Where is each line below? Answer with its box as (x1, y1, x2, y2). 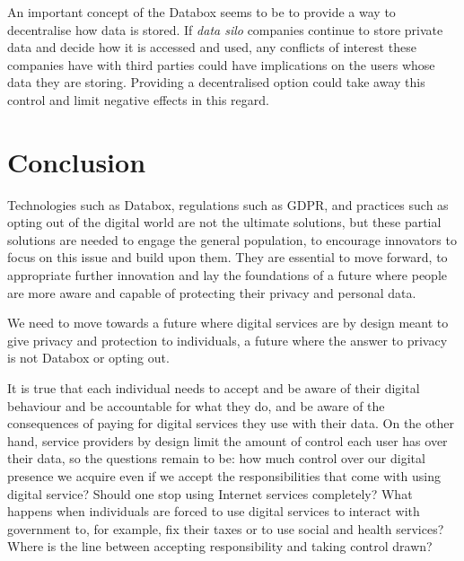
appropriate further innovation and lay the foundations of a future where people (7, 266, 448, 285)
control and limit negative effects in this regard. (7, 90, 269, 109)
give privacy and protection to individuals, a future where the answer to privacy (7, 330, 448, 349)
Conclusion (7, 143, 146, 180)
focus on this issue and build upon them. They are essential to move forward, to (7, 248, 448, 267)
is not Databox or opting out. (7, 348, 170, 367)
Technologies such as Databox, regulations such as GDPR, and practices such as (7, 195, 449, 214)
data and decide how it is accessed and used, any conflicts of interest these (7, 38, 416, 57)
